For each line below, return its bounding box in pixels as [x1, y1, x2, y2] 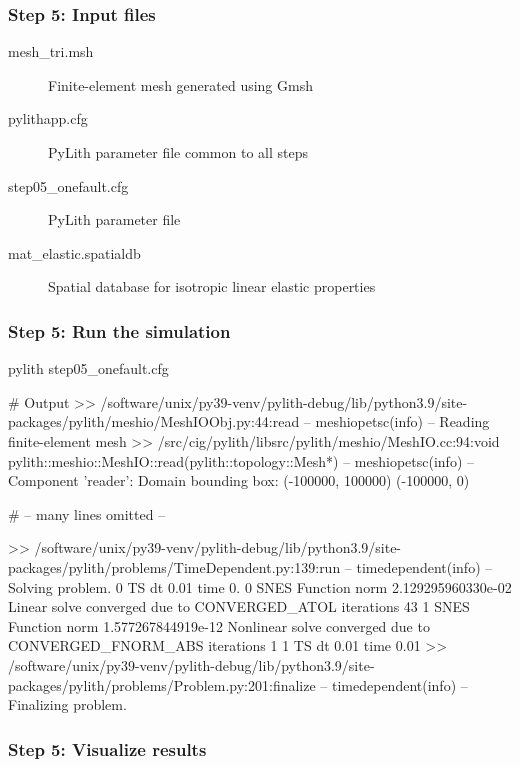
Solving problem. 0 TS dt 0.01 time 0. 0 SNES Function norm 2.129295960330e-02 [8, 576, 512, 597]
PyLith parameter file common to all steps [48, 142, 308, 162]
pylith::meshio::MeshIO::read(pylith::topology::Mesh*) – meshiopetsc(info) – [8, 450, 475, 471]
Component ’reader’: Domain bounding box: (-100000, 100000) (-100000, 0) [8, 470, 470, 491]
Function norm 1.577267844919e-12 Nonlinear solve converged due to [8, 615, 430, 636]
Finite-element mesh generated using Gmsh [48, 74, 313, 95]
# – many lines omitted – [8, 503, 166, 524]
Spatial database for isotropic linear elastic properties [48, 276, 376, 297]
